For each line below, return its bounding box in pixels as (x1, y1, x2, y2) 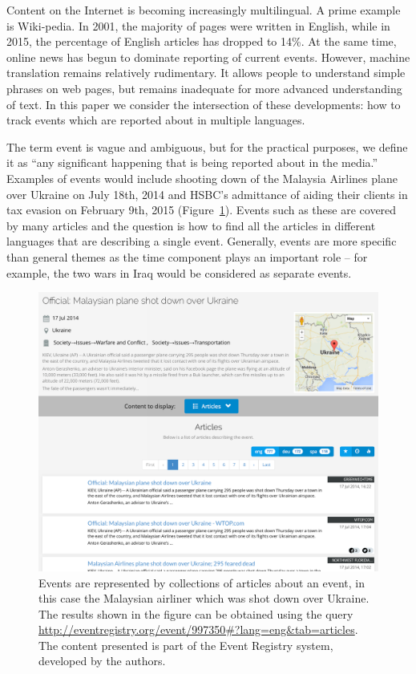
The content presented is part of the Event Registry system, (38, 636, 333, 653)
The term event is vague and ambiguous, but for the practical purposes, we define (6, 138, 408, 155)
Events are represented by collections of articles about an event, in (38, 574, 366, 591)
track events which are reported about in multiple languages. (6, 112, 305, 128)
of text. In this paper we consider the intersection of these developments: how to (6, 95, 401, 112)
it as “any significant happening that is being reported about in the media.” (6, 154, 378, 171)
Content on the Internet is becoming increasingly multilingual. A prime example (6, 2, 401, 18)
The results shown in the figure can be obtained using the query (38, 605, 353, 622)
